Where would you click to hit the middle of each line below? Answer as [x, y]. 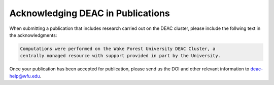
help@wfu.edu [25, 76]
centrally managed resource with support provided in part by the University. [120, 56]
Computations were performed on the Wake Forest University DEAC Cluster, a [118, 49]
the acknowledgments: [33, 35]
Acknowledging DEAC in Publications [90, 13]
